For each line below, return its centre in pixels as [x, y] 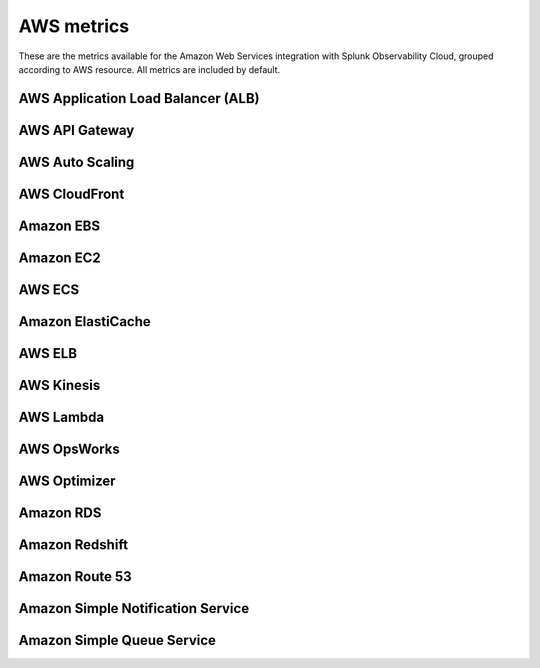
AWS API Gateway [76, 130]
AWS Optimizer [67, 480]
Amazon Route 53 [75, 576]
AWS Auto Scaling [76, 161]
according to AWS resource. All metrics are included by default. [149, 69]
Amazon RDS [60, 512]
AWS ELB [48, 353]
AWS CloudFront [71, 193]
